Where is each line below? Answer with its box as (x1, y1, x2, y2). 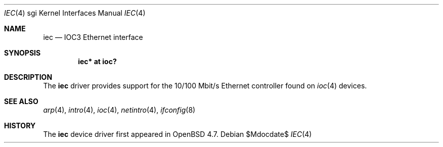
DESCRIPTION (4, 73, 53, 81)
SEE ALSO (4, 97, 38, 106)
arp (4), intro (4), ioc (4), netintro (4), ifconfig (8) (43, 106, 196, 114)
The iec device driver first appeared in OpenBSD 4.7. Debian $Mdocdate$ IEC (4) (43, 130, 312, 138)
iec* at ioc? (78, 57, 117, 66)
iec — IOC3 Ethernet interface (43, 33, 143, 41)
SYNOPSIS (4, 48, 41, 57)
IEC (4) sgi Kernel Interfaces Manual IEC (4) (4, 9, 146, 17)
